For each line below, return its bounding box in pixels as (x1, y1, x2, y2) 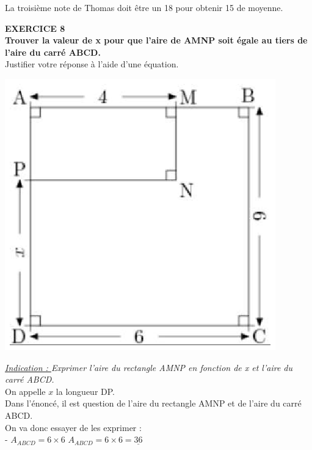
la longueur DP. (56, 384, 115, 397)
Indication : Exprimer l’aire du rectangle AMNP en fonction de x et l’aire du (5, 361, 293, 373)
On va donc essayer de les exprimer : (5, 421, 142, 433)
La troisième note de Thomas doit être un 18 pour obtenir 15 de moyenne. (5, 1, 283, 13)
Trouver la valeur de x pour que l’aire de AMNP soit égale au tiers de (5, 34, 308, 47)
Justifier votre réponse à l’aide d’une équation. (5, 58, 179, 70)
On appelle (5, 384, 46, 397)
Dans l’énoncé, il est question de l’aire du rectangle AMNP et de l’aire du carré (5, 397, 302, 410)
